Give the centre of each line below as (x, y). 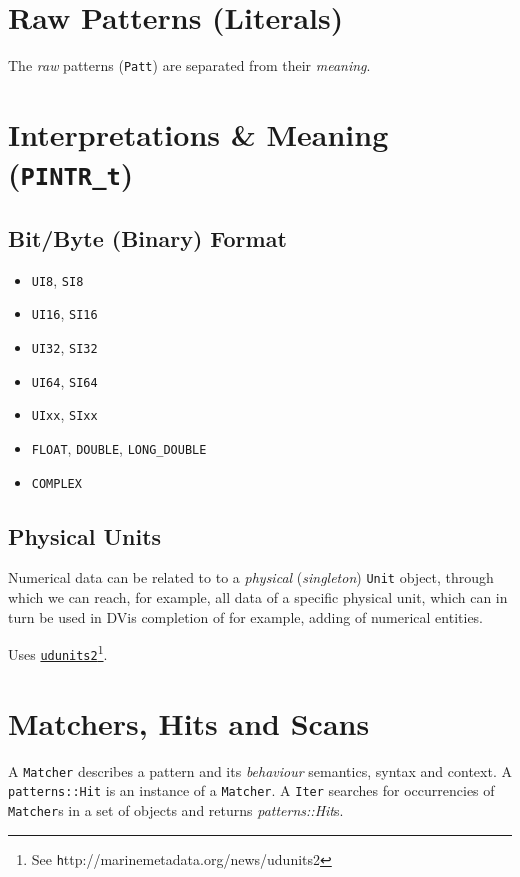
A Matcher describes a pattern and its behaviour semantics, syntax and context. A (260, 770)
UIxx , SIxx (64, 414)
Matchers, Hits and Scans (189, 722)
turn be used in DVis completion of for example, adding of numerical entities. (246, 616)
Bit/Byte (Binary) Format (147, 237)
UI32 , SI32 (64, 346)
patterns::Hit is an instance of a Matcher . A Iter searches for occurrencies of (251, 790)
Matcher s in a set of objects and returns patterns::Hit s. (176, 810)
